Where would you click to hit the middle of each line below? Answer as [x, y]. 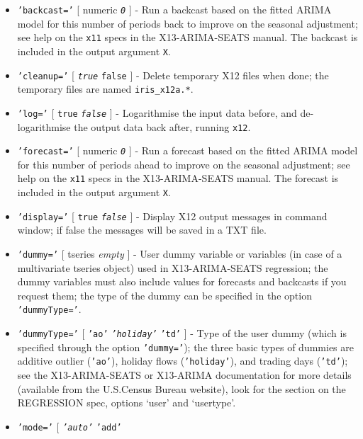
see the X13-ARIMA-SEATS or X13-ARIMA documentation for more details [184, 375]
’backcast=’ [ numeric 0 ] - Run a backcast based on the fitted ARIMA [174, 9]
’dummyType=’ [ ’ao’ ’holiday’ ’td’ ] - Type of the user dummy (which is [182, 333]
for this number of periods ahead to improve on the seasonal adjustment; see [184, 164]
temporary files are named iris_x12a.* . [105, 89]
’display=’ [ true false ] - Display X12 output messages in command [172, 216]
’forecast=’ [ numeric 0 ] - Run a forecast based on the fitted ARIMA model [188, 150]
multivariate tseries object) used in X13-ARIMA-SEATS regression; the [173, 267]
